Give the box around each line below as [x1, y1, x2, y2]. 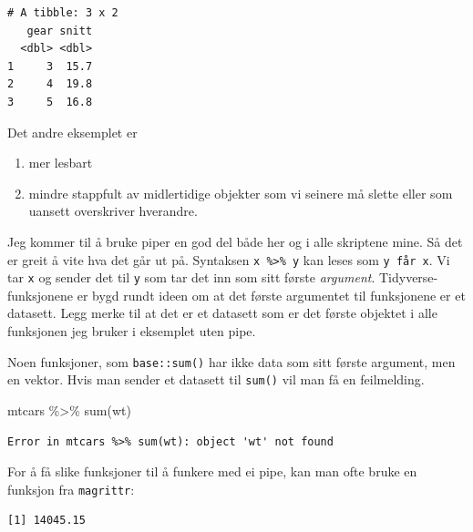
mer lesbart [28, 153, 93, 172]
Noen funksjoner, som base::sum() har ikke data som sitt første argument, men [7, 352, 456, 371]
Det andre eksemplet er [7, 122, 138, 141]
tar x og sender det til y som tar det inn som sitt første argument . [7, 268, 375, 287]
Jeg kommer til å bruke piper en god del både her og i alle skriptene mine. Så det [7, 231, 463, 251]
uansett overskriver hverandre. [28, 201, 198, 220]
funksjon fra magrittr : [7, 479, 135, 498]
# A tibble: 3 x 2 [7, 6, 118, 19]
